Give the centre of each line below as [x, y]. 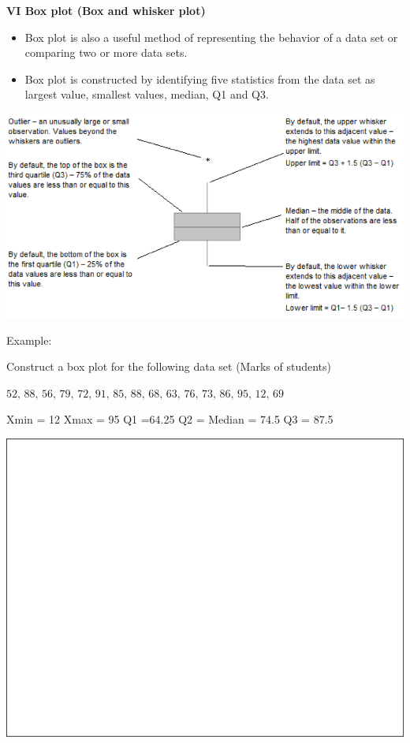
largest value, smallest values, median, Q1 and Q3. [147, 94]
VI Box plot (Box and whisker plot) [106, 10]
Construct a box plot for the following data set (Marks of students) [169, 366]
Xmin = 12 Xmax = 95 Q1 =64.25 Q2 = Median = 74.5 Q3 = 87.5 [170, 419]
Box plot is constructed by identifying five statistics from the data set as [200, 78]
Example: [29, 340]
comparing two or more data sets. [106, 52]
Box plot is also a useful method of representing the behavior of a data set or [211, 37]
